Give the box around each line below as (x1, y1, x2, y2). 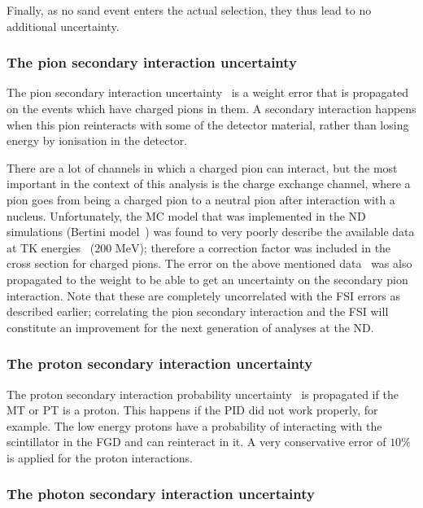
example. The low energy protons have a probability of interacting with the (7, 417, 382, 434)
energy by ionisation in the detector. (7, 132, 188, 149)
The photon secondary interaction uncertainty (7, 484, 315, 504)
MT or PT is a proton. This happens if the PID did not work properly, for (7, 401, 378, 418)
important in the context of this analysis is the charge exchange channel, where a (7, 175, 411, 192)
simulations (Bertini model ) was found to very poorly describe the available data (7, 223, 415, 240)
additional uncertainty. (7, 17, 120, 34)
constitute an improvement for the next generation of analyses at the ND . (7, 318, 374, 335)
